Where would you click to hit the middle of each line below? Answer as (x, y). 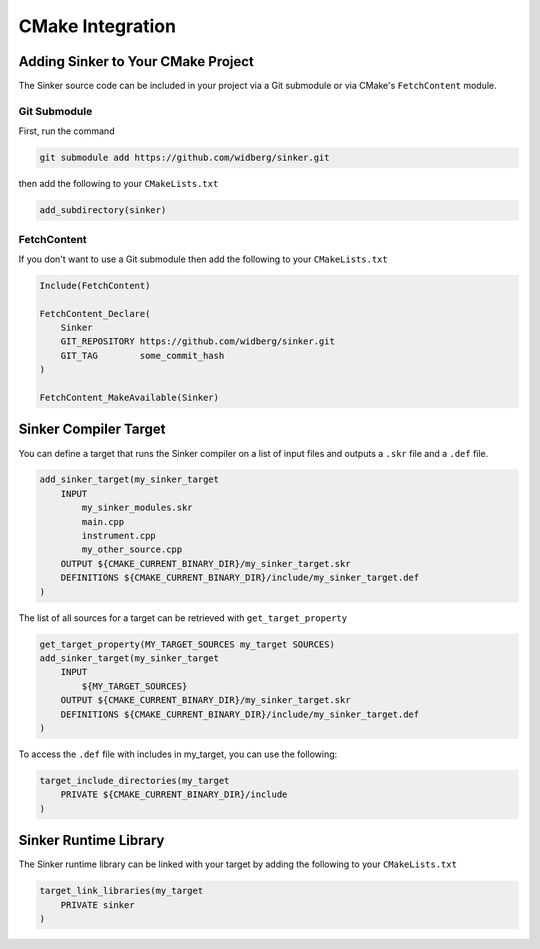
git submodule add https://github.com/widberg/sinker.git (184, 158)
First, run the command (66, 131)
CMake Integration (97, 26)
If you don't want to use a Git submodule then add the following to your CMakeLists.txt (203, 259)
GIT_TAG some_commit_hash (142, 355)
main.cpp (103, 521)
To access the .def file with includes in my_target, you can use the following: (178, 754)
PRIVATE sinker (97, 904)
